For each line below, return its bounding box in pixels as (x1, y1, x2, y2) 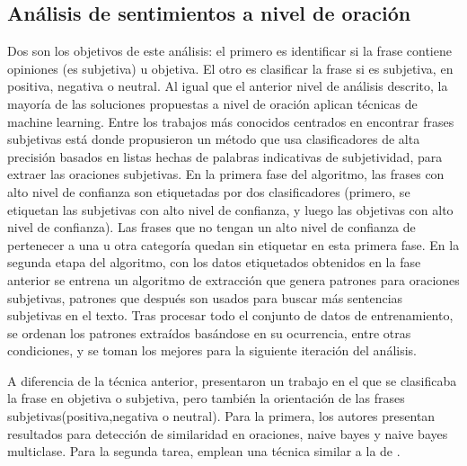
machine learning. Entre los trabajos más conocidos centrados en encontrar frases (7, 112, 454, 130)
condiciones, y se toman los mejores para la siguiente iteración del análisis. (7, 341, 418, 360)
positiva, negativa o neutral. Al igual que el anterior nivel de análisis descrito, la (7, 76, 448, 95)
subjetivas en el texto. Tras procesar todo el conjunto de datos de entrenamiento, (7, 306, 454, 325)
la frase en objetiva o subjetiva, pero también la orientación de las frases (7, 389, 405, 408)
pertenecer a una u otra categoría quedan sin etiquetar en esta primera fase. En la (7, 235, 460, 254)
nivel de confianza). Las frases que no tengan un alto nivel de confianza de (7, 218, 416, 237)
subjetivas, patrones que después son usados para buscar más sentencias (7, 288, 403, 307)
